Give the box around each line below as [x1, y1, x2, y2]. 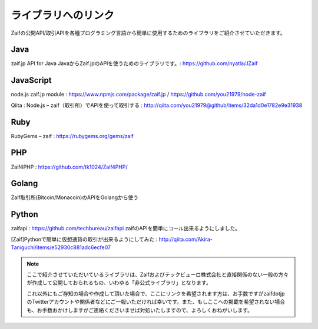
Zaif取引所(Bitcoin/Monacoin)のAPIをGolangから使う [11, 194, 139, 201]
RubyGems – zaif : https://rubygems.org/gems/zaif [11, 132, 134, 139]
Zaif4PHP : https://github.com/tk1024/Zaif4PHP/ [11, 163, 128, 170]
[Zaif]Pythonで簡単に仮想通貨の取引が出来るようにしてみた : [11, 236, 158, 243]
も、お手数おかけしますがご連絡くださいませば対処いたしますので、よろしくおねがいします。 [26, 306, 253, 314]
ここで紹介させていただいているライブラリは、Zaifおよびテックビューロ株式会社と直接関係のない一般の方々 [26, 271, 289, 278]
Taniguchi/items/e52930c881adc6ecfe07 [11, 244, 111, 251]
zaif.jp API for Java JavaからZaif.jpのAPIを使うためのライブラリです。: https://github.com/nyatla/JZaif [11, 60, 258, 67]
